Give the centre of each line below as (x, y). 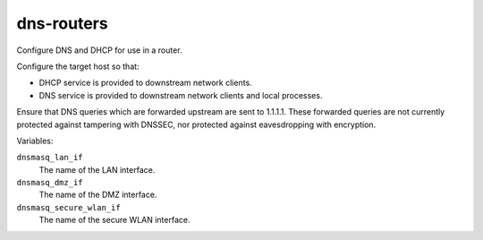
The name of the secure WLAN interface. (114, 220)
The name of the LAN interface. (97, 169)
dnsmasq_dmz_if (50, 183)
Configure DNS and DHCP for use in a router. (99, 50)
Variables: (35, 141)
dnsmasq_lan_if (50, 158)
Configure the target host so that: (78, 66)
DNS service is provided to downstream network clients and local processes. (181, 95)
